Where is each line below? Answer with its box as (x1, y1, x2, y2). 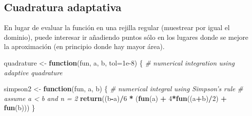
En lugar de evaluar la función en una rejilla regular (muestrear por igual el (4, 22, 230, 33)
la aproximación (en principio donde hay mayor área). (4, 41, 165, 51)
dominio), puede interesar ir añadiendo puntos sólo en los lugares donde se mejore (4, 32, 249, 42)
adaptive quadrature (4, 67, 62, 77)
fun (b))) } (4, 102, 36, 113)
